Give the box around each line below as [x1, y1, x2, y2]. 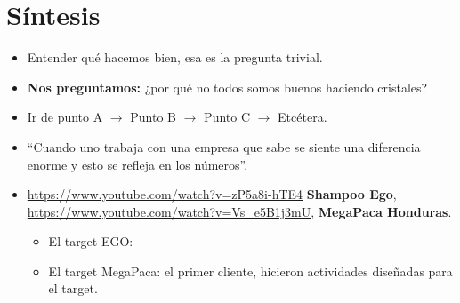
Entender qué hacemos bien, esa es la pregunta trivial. [27, 48, 323, 67]
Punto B [130, 108, 177, 126]
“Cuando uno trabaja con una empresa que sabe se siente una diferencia [27, 137, 421, 155]
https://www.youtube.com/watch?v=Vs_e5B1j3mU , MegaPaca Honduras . [27, 202, 452, 220]
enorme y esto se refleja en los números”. [27, 155, 248, 173]
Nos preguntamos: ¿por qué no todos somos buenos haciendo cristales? [27, 77, 428, 96]
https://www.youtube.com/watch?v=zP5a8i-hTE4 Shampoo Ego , [27, 185, 397, 203]
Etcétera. [278, 108, 327, 126]
